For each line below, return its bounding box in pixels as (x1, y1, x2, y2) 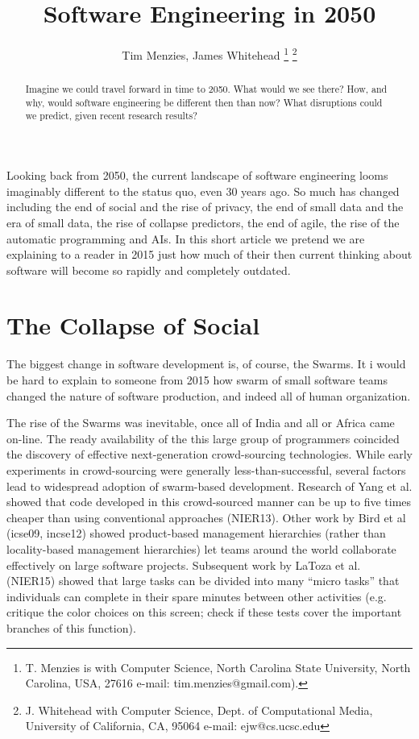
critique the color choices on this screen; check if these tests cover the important (6, 604, 402, 621)
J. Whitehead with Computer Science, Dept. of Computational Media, (25, 701, 373, 718)
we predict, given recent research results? (25, 109, 197, 122)
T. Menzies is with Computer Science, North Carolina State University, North (25, 658, 411, 675)
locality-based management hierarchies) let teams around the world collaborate (6, 540, 396, 557)
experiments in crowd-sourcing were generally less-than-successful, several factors (6, 461, 406, 478)
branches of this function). (6, 619, 136, 636)
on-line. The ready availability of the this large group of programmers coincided (6, 430, 400, 446)
